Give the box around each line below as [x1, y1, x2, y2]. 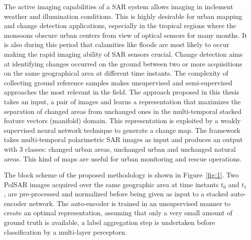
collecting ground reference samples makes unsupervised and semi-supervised [4, 77, 233, 87]
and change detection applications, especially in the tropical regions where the [4, 20, 236, 31]
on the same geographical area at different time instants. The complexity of [4, 68, 228, 78]
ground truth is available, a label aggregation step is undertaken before [4, 217, 215, 227]
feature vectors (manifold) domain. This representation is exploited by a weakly [4, 115, 241, 126]
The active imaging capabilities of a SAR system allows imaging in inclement [4, 1, 234, 11]
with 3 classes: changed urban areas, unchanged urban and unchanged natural [4, 144, 236, 154]
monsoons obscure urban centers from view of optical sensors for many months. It [4, 30, 247, 40]
